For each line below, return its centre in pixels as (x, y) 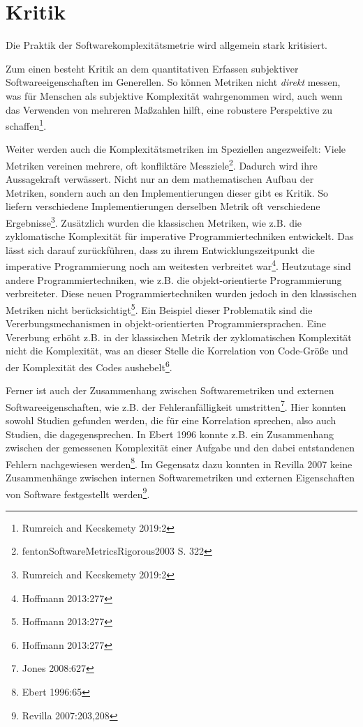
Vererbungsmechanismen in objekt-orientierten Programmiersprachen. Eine (166, 323)
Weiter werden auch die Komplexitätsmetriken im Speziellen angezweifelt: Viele (176, 149)
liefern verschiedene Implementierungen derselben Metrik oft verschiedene (163, 206)
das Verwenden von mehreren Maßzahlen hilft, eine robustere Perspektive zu (169, 109)
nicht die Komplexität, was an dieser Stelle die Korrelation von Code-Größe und (177, 351)
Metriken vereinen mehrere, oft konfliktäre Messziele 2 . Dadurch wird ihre (162, 164)
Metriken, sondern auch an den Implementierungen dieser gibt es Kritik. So (167, 192)
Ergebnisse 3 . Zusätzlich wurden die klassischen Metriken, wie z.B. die (154, 221)
